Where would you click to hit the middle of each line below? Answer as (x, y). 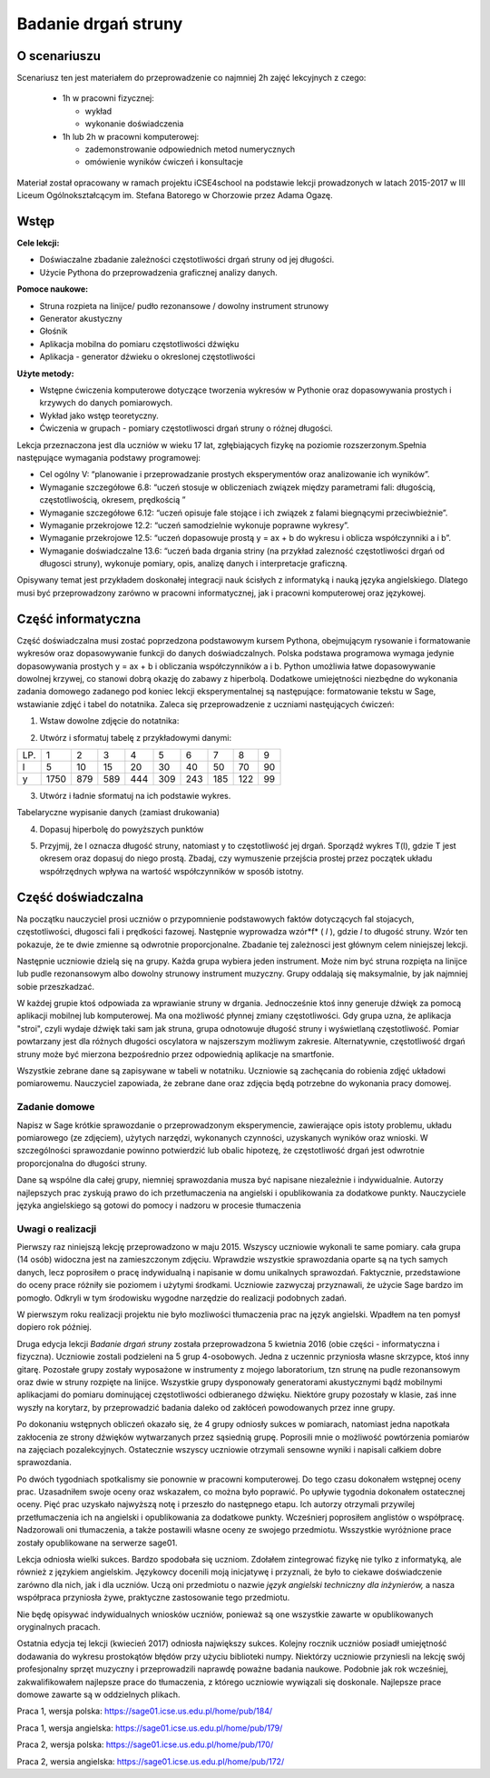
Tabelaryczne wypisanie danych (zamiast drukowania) (118, 813)
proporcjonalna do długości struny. (82, 1163)
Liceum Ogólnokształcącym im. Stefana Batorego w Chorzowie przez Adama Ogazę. (175, 195)
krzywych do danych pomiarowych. (106, 403)
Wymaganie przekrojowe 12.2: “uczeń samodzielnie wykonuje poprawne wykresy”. (194, 525)
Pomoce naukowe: (53, 289)
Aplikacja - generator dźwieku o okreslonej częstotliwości (147, 357)
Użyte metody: (45, 374)
